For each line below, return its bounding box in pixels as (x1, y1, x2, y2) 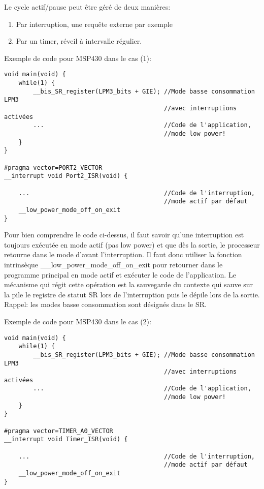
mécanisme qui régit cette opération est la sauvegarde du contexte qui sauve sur (4, 279, 253, 290)
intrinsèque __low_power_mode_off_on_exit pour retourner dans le (4, 259, 223, 269)
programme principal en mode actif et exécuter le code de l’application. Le (4, 269, 236, 280)
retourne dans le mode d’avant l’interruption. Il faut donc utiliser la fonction (4, 249, 242, 260)
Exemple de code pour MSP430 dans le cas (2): (4, 316, 151, 326)
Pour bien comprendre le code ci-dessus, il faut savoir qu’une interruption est (4, 229, 244, 240)
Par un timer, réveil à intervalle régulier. (16, 36, 142, 46)
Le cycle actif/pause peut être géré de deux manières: (4, 2, 171, 12)
